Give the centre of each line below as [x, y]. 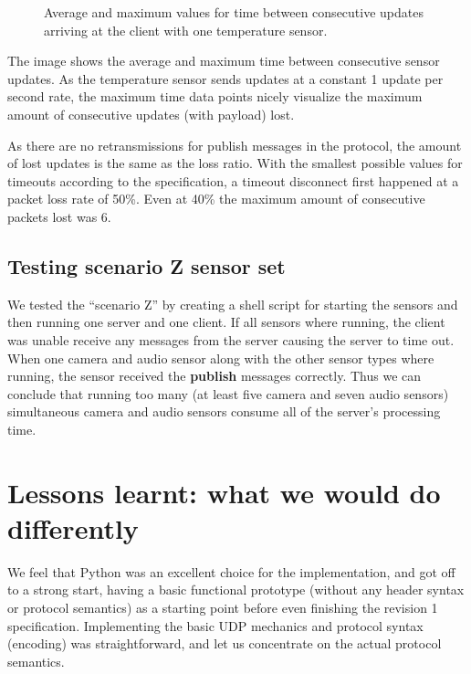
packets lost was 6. [59, 216]
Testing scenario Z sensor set [147, 265]
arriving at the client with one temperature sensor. [186, 30]
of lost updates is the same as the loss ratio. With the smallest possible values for [235, 163]
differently [73, 527]
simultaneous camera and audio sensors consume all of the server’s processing [224, 411]
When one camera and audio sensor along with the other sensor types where [221, 358]
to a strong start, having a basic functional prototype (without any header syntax [236, 590]
